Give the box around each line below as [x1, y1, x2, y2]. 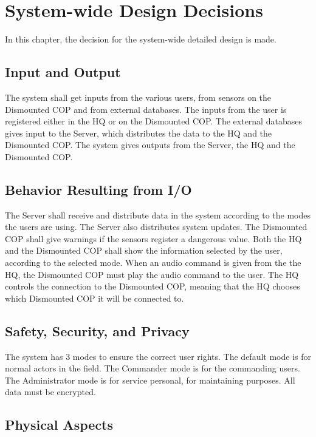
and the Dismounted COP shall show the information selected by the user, [5, 244, 283, 257]
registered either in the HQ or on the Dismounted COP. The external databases [5, 115, 302, 127]
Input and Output [5, 63, 121, 81]
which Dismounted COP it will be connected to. [5, 291, 184, 304]
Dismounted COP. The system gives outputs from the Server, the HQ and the [5, 138, 295, 151]
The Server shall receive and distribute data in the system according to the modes [5, 208, 311, 221]
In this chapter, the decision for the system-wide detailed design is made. [5, 33, 276, 46]
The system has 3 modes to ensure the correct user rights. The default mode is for [5, 350, 311, 362]
